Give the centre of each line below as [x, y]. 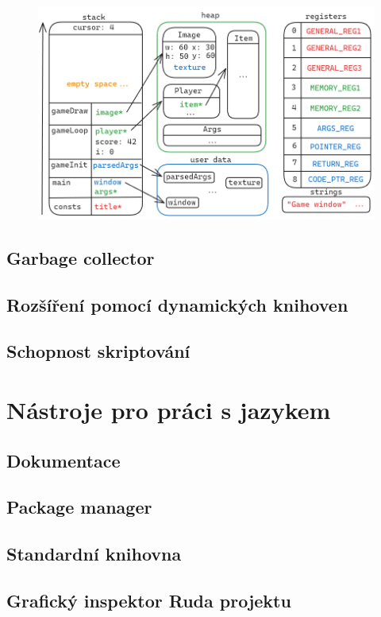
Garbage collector [81, 257]
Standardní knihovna [94, 554]
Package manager [79, 507]
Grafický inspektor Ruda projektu [149, 600]
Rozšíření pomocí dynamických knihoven [177, 304]
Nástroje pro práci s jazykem [169, 410]
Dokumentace [63, 460]
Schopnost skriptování [98, 351]
